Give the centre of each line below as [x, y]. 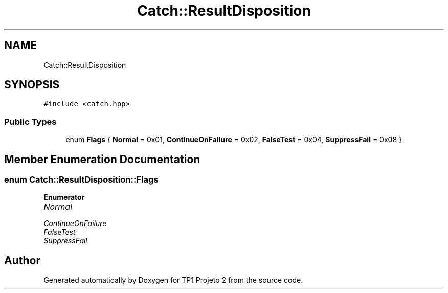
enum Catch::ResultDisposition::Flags [81, 180]
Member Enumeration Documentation [102, 159]
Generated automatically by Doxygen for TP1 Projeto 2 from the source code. [173, 280]
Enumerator [64, 197]
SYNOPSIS [32, 85]
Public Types [30, 121]
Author [22, 260]
